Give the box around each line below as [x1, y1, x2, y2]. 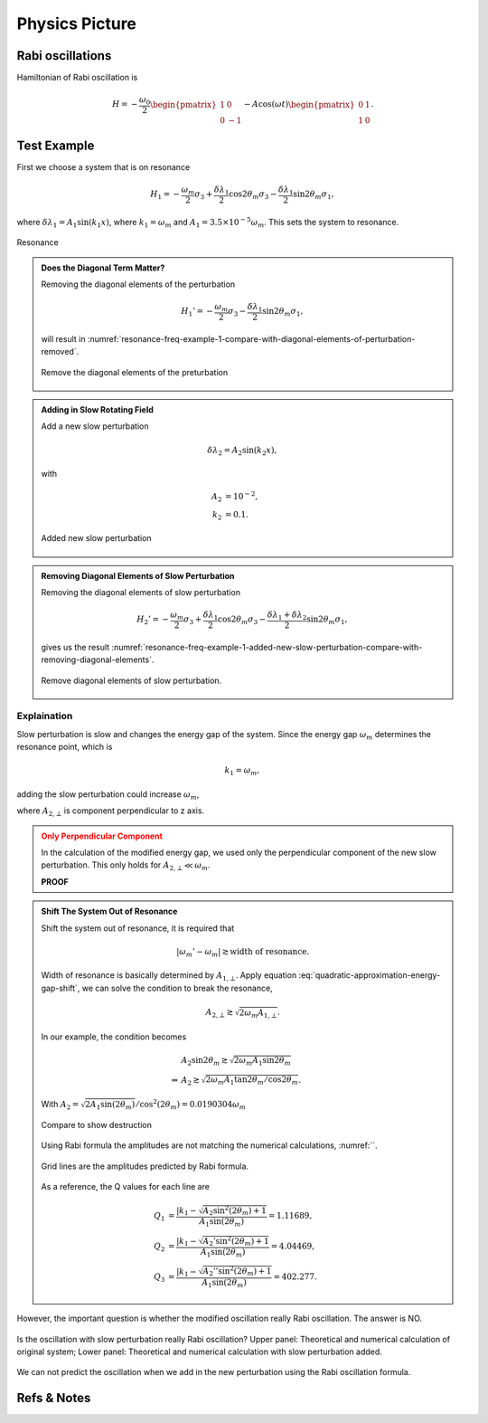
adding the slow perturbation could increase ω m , [16, 788, 200, 802]
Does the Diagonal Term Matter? [41, 262, 165, 273]
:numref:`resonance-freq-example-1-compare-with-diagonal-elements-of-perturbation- [87, 333, 416, 344]
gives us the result [41, 641, 110, 652]
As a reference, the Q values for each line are [41, 1181, 210, 1191]
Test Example [16, 138, 95, 154]
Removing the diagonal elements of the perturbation [41, 279, 236, 289]
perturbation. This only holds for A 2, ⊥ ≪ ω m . [41, 859, 211, 873]
